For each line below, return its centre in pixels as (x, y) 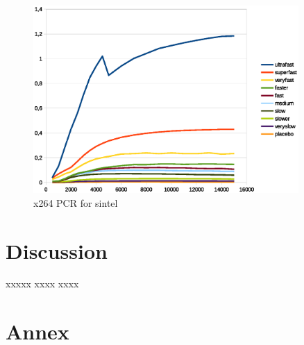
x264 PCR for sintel (76, 202)
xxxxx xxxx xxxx (42, 284)
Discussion (57, 250)
